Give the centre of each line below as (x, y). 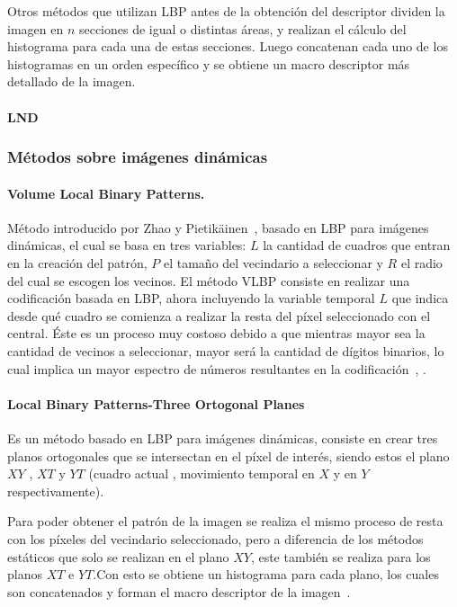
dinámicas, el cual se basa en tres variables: (127, 245)
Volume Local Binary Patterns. (106, 193)
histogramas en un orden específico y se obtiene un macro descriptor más (209, 63)
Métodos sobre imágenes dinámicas (138, 157)
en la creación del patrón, (77, 262)
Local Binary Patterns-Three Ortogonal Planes (156, 403)
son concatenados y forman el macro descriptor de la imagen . (179, 591)
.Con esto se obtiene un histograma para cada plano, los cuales (266, 574)
